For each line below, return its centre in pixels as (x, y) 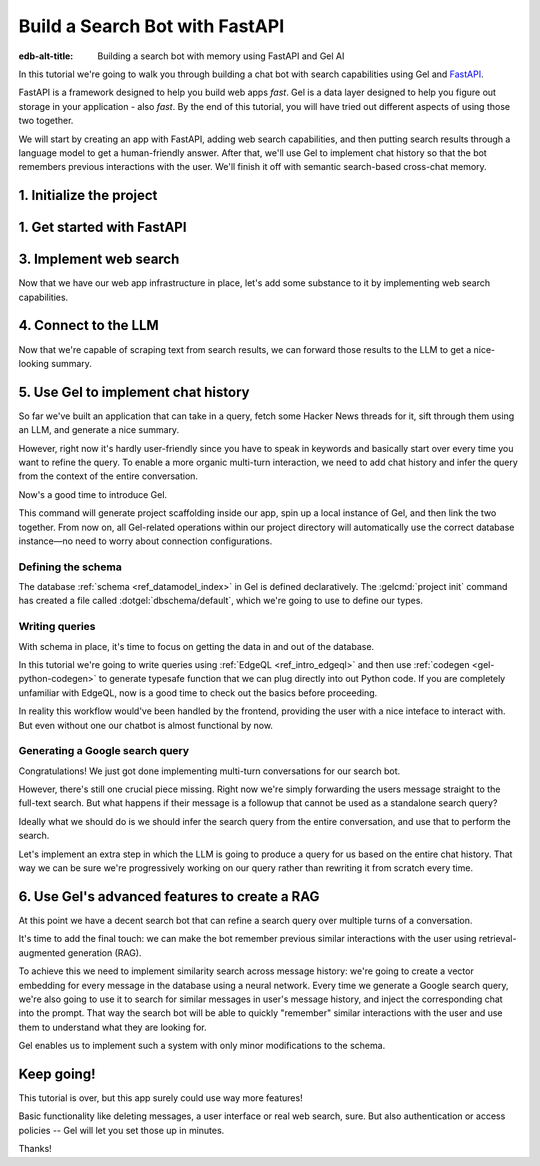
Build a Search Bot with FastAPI (151, 26)
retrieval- (497, 939)
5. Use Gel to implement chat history (134, 391)
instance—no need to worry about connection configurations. (145, 541)
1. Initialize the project (88, 195)
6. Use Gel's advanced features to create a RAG (169, 896)
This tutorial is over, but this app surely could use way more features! (161, 1097)
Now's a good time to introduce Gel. (93, 494)
